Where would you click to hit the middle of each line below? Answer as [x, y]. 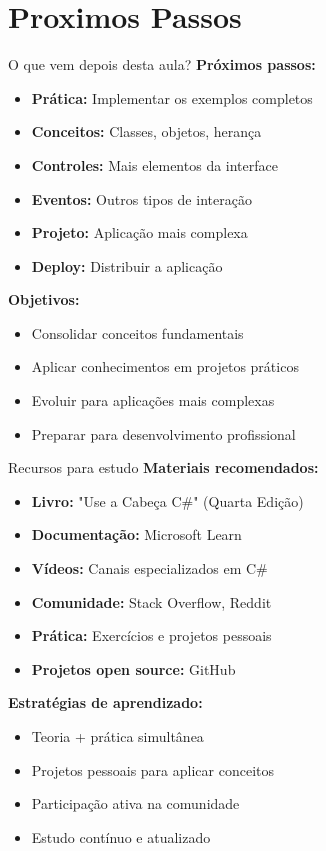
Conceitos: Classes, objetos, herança [146, 131]
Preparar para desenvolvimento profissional [163, 433]
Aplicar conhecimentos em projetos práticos [165, 366]
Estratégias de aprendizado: [105, 702]
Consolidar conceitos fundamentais [137, 332]
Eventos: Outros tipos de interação [141, 198]
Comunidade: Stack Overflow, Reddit [151, 601]
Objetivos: [44, 299]
